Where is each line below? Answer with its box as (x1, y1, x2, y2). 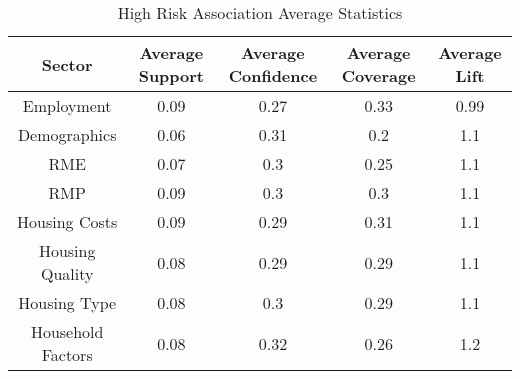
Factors (41, 343, 93, 366)
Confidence (228, 64, 318, 87)
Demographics (17, 123, 117, 146)
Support (138, 64, 205, 87)
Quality (40, 262, 94, 285)
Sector (41, 52, 93, 76)
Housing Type (18, 291, 117, 314)
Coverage (341, 64, 416, 87)
